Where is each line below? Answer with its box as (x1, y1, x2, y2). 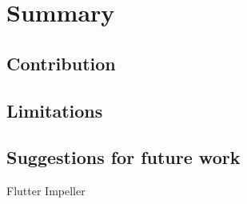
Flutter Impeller (6, 182, 86, 199)
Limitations (6, 98, 103, 122)
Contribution (6, 50, 116, 75)
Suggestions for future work (6, 145, 241, 170)
